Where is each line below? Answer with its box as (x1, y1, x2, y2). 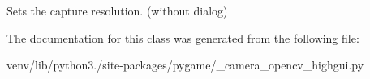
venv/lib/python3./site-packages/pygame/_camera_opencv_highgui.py (6, 56, 364, 73)
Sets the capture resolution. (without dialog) (6, 2, 228, 19)
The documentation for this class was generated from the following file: (6, 29, 359, 46)
